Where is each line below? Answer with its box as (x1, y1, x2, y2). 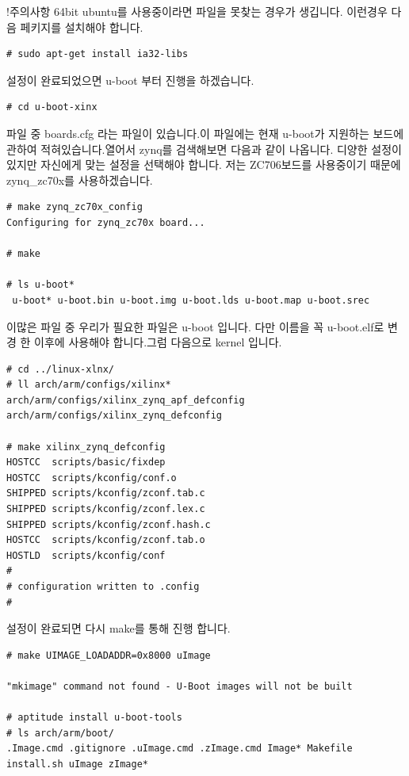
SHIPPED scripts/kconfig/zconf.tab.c (6, 487, 205, 499)
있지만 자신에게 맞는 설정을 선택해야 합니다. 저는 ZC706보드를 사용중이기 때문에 (6, 156, 401, 173)
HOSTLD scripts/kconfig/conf (6, 549, 166, 561)
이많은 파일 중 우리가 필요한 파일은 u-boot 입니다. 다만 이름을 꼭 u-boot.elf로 (6, 318, 384, 334)
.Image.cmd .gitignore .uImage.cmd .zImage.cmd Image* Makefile (6, 743, 353, 755)
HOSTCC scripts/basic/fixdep (6, 457, 166, 468)
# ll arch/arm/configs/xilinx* (6, 379, 171, 391)
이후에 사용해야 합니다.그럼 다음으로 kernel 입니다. (34, 334, 282, 350)
